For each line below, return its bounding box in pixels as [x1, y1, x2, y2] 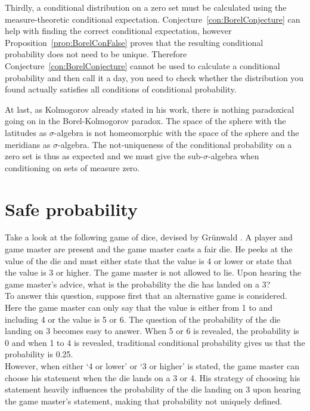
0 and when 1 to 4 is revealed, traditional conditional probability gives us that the [5, 336, 305, 348]
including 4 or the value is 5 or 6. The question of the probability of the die [5, 313, 281, 325]
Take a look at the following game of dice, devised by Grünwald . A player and [5, 231, 293, 243]
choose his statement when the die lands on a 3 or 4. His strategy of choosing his [5, 371, 300, 384]
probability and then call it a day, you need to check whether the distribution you [5, 71, 304, 84]
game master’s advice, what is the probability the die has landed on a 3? [5, 277, 271, 290]
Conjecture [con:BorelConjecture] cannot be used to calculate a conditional [5, 59, 280, 72]
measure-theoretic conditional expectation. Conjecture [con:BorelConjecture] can [5, 13, 300, 25]
